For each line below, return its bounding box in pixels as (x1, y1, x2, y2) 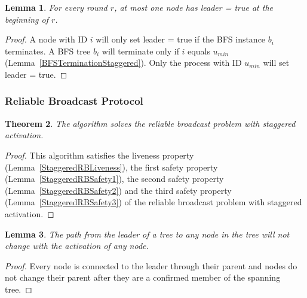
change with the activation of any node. (5, 239, 149, 252)
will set (263, 56, 290, 69)
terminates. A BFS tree (5, 44, 91, 57)
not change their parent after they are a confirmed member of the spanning (5, 271, 281, 284)
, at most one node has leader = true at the (114, 1, 273, 13)
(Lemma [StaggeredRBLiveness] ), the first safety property (5, 160, 218, 173)
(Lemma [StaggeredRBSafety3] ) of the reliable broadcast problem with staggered (5, 196, 302, 208)
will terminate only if (102, 44, 179, 57)
